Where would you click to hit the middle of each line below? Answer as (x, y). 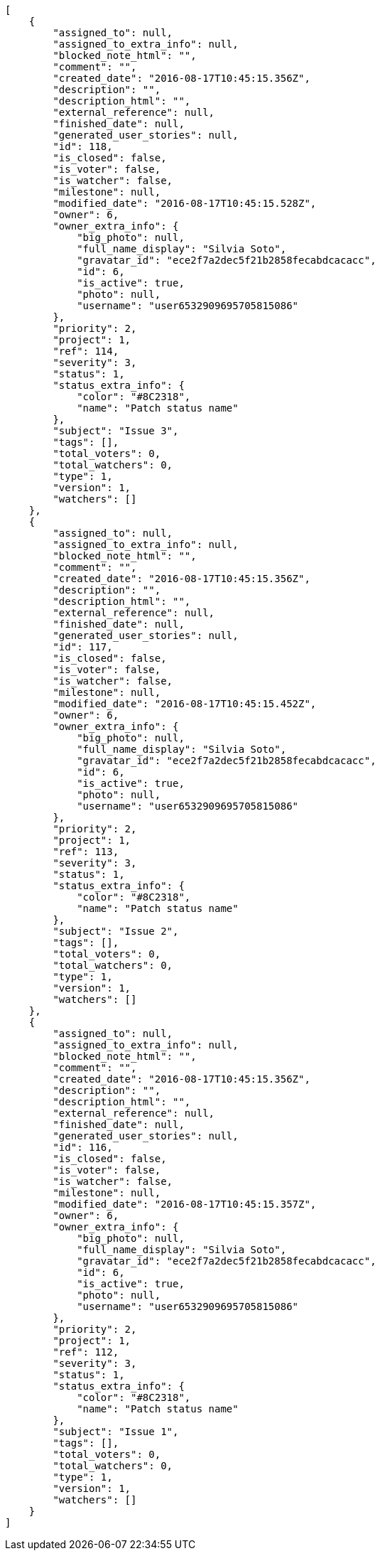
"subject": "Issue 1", (116, 1432)
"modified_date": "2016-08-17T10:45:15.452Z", (185, 704)
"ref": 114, (86, 351)
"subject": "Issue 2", (116, 931)
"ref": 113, (86, 852)
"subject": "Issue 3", (116, 431)
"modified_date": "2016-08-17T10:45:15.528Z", (185, 203)
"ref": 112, (86, 1352)
